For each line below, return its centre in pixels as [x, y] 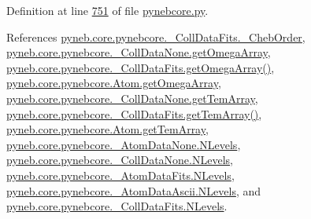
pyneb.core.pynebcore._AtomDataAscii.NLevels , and [134, 190]
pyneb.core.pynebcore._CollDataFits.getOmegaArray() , [141, 67]
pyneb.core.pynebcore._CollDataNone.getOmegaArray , [139, 52]
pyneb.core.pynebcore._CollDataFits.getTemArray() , [134, 113]
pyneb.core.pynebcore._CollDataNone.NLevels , [120, 160]
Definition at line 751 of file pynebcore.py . [107, 10]
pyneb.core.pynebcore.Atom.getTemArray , [107, 129]
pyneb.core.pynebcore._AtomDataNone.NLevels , [124, 144]
